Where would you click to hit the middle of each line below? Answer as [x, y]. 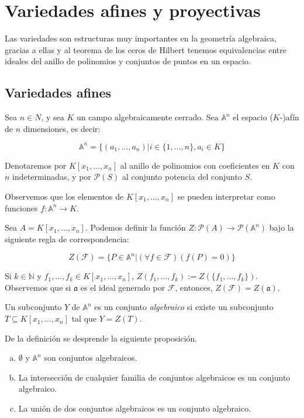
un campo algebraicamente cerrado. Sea [147, 117]
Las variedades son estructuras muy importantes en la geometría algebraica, [141, 38]
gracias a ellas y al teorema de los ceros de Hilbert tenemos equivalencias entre [146, 49]
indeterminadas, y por [52, 177]
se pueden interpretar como [226, 196]
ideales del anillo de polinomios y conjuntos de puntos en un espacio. [128, 61]
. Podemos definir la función [135, 227]
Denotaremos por [36, 165]
